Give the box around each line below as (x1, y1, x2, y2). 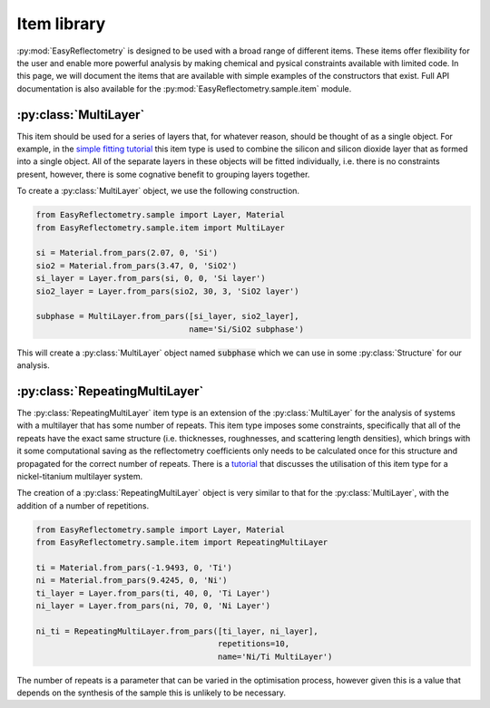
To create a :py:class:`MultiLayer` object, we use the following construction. (16, 186, 299, 197)
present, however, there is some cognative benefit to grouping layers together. (16, 169, 310, 179)
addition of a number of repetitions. (16, 499, 150, 511)
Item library (16, 14, 106, 34)
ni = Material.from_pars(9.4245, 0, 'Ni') (35, 576, 228, 586)
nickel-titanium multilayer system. (16, 470, 143, 481)
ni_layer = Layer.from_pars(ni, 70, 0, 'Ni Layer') (35, 601, 271, 611)
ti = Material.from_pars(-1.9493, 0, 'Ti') (35, 562, 233, 573)
